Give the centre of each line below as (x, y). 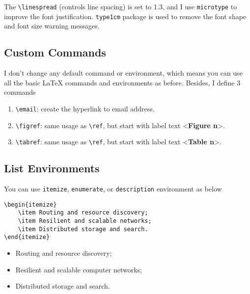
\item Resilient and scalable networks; (85, 221)
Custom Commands (55, 52)
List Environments (52, 168)
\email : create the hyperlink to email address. (85, 108)
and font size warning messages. (52, 26)
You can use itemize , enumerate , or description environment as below (113, 189)
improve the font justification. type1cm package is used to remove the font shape (125, 16)
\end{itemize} (27, 237)
